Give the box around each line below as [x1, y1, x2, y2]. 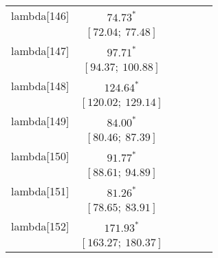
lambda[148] [11, 78, 69, 94]
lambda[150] [11, 148, 69, 164]
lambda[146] [11, 8, 69, 23]
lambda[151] [11, 183, 69, 199]
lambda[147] [11, 43, 69, 58]
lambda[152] [11, 218, 69, 234]
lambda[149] [11, 113, 69, 129]
